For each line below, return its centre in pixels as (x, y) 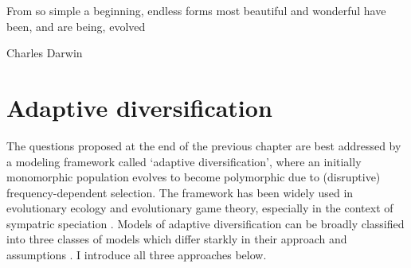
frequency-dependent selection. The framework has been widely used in (180, 192)
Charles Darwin (45, 53)
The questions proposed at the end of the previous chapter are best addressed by (204, 145)
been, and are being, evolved (76, 26)
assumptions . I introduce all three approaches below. (137, 255)
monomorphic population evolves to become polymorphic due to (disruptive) (194, 177)
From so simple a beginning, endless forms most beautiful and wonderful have (196, 10)
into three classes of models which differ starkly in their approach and (177, 239)
